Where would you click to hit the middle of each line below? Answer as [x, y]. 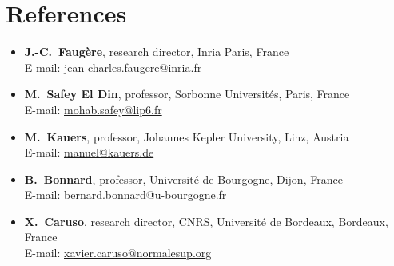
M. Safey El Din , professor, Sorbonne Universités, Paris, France [187, 94]
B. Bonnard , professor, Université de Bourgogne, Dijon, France [183, 179]
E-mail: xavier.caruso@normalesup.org [118, 253]
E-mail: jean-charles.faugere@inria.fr [113, 67]
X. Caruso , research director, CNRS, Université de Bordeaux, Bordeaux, [206, 221]
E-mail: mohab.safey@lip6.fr [93, 109]
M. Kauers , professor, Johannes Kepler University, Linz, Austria [187, 136]
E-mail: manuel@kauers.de [89, 152]
